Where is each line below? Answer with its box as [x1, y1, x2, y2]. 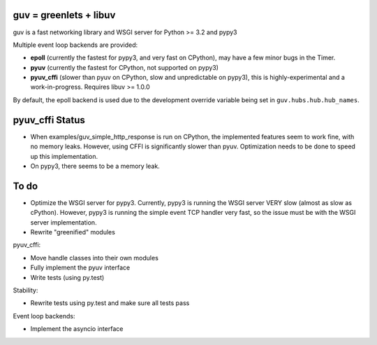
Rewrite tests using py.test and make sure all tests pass [30, 299, 190, 307]
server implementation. [30, 218, 97, 227]
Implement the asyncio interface [30, 325, 124, 333]
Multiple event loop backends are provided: [13, 41, 138, 49]
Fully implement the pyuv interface [30, 263, 131, 272]
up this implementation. [30, 152, 98, 160]
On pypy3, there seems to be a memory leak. [30, 162, 160, 170]
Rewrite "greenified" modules [30, 228, 115, 237]
